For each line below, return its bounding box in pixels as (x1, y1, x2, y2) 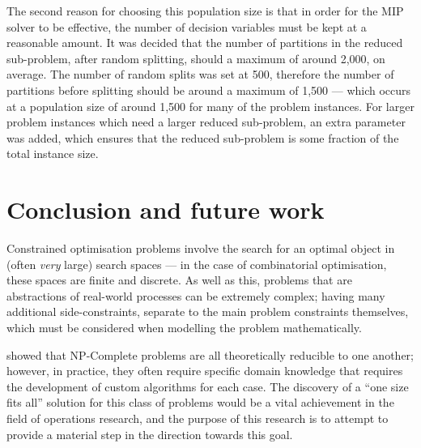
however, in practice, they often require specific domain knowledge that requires (6, 362, 403, 379)
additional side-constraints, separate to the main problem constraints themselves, (6, 303, 409, 320)
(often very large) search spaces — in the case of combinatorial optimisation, (6, 255, 387, 272)
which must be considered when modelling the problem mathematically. (6, 319, 362, 336)
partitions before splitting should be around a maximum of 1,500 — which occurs (6, 81, 411, 98)
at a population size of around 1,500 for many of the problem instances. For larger (6, 97, 415, 114)
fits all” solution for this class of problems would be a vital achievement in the (6, 394, 394, 411)
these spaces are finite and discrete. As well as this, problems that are (6, 271, 352, 288)
